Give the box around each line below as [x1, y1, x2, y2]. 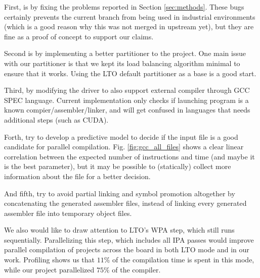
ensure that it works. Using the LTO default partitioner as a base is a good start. [4, 68, 256, 78]
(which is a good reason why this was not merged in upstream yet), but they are [4, 21, 254, 32]
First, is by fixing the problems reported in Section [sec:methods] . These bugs [4, 2, 244, 12]
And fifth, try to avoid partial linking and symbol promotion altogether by [4, 188, 235, 198]
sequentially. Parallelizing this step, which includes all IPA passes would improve [4, 234, 254, 245]
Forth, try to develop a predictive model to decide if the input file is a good [4, 131, 238, 142]
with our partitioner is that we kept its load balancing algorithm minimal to [4, 58, 240, 68]
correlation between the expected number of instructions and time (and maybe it [4, 151, 255, 161]
